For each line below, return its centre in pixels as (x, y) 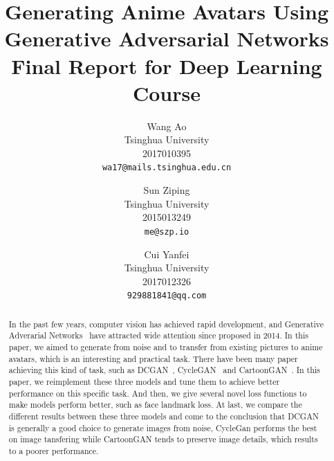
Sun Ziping (167, 190)
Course (166, 92)
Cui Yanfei (167, 254)
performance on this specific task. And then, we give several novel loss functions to (158, 393)
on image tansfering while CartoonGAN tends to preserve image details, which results (163, 439)
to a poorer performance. (54, 451)
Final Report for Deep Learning (167, 65)
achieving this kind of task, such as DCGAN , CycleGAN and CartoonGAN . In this (164, 370)
